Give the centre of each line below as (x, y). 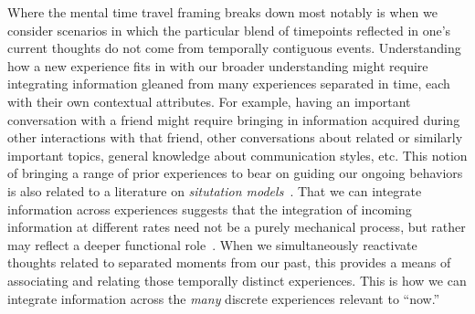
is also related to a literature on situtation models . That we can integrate (215, 190)
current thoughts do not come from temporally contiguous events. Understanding (234, 48)
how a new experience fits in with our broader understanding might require (218, 65)
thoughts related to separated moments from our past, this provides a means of (229, 262)
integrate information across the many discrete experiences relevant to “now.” (224, 298)
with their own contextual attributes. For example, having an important (209, 101)
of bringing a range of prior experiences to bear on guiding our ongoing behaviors (235, 173)
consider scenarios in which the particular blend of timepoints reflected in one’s (229, 30)
